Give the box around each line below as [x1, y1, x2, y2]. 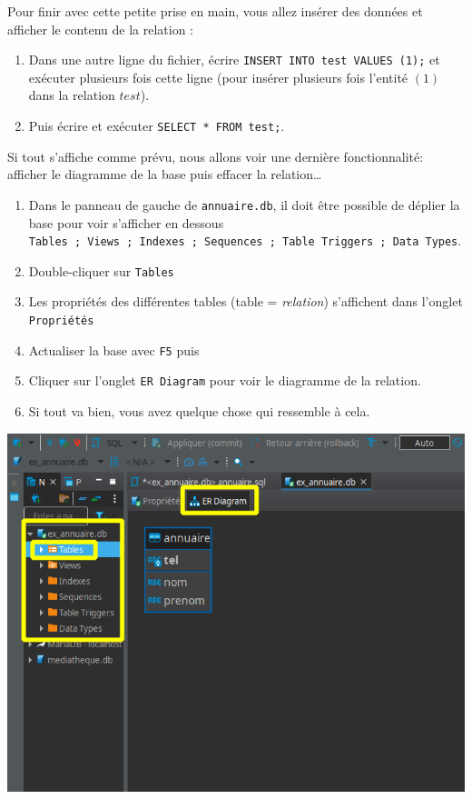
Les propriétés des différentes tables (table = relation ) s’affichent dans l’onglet [28, 292, 463, 311]
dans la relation [28, 85, 115, 105]
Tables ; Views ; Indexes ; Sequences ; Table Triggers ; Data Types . [28, 231, 462, 250]
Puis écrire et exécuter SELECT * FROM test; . [28, 116, 285, 135]
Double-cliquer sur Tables [28, 261, 174, 280]
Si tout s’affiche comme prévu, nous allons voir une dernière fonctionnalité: [7, 146, 424, 165]
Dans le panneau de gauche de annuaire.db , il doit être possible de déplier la [28, 195, 460, 214]
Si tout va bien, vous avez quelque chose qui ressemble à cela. [28, 402, 370, 420]
